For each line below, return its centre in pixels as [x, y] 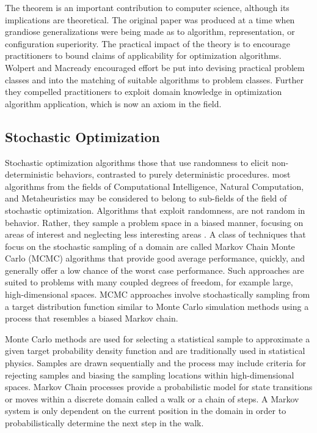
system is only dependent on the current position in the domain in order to [146, 411]
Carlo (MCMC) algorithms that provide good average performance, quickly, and [155, 258]
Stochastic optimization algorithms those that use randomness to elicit [137, 162]
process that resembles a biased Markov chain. [92, 318]
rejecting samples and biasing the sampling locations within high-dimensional [150, 375]
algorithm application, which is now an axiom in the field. [113, 103]
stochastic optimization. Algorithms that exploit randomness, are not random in [155, 210]
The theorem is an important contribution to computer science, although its [147, 7]
